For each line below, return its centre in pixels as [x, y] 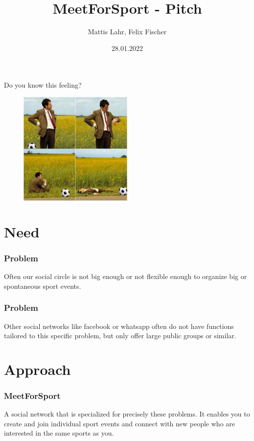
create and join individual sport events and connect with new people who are [120, 423]
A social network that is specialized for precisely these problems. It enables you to [127, 414]
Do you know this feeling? [43, 85]
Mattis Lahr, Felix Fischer [127, 32]
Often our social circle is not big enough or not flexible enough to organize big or [126, 276]
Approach [37, 369]
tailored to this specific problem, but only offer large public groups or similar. [120, 336]
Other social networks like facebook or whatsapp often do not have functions [119, 326]
